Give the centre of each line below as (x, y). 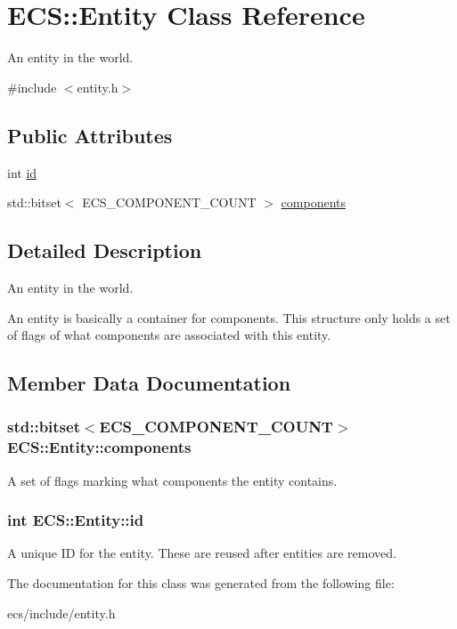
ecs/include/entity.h (61, 613)
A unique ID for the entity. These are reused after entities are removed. (202, 553)
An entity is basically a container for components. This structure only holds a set (229, 317)
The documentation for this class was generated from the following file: (201, 583)
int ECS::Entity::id (76, 520)
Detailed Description (105, 250)
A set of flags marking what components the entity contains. (172, 480)
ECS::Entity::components (99, 447)
